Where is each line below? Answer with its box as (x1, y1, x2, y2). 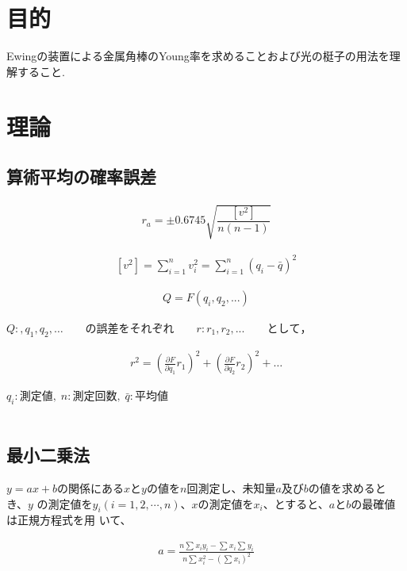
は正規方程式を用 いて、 (6, 512, 132, 528)
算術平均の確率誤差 (6, 164, 156, 189)
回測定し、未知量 (186, 479, 276, 496)
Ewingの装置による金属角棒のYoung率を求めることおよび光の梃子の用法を (6, 48, 390, 64)
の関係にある (57, 479, 125, 496)
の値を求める (308, 479, 375, 496)
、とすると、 (263, 495, 329, 512)
